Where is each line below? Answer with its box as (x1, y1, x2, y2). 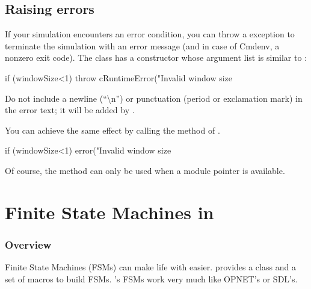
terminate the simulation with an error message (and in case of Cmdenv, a (5, 39, 280, 52)
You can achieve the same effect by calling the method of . (5, 123, 220, 136)
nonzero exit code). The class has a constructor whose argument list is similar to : (5, 51, 307, 64)
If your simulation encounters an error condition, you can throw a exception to (5, 28, 295, 40)
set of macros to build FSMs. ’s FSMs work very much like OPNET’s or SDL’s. (5, 272, 298, 285)
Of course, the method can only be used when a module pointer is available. (5, 164, 285, 176)
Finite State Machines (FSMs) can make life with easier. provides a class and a (5, 261, 296, 273)
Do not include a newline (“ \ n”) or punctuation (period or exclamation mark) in (5, 92, 303, 104)
